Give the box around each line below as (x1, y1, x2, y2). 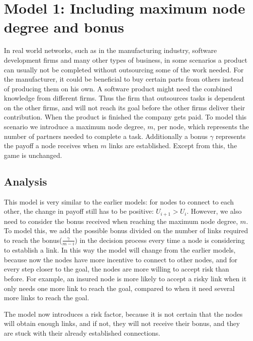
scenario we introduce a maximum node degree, (4, 121, 145, 132)
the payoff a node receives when (4, 140, 99, 151)
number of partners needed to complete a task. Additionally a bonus (4, 131, 208, 141)
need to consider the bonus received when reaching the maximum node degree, (4, 216, 238, 226)
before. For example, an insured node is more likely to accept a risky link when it (4, 273, 247, 283)
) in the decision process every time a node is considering (74, 235, 245, 245)
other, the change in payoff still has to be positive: (4, 206, 154, 216)
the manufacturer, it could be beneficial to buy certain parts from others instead (4, 74, 244, 84)
